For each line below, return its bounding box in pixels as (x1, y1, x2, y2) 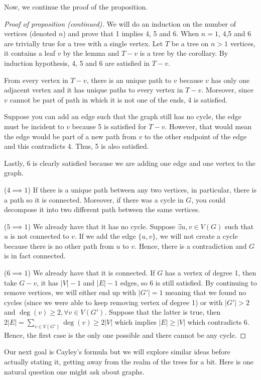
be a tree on (171, 38, 209, 48)
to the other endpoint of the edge (144, 131, 247, 141)
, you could (191, 194, 226, 205)
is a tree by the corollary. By (140, 48, 228, 58)
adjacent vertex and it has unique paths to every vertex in (4, 84, 183, 95)
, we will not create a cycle (156, 231, 238, 241)
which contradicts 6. (187, 317, 249, 327)
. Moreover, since (201, 84, 253, 95)
